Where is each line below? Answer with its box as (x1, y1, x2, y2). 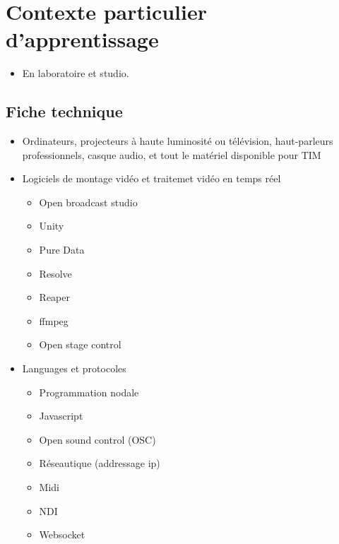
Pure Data (39, 242, 85, 257)
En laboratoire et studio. (22, 66, 129, 81)
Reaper (39, 290, 70, 304)
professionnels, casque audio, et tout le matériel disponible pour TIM (22, 147, 321, 162)
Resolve (39, 266, 72, 280)
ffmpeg (39, 313, 69, 328)
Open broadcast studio (39, 194, 138, 209)
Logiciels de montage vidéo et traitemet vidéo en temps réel (22, 171, 281, 186)
